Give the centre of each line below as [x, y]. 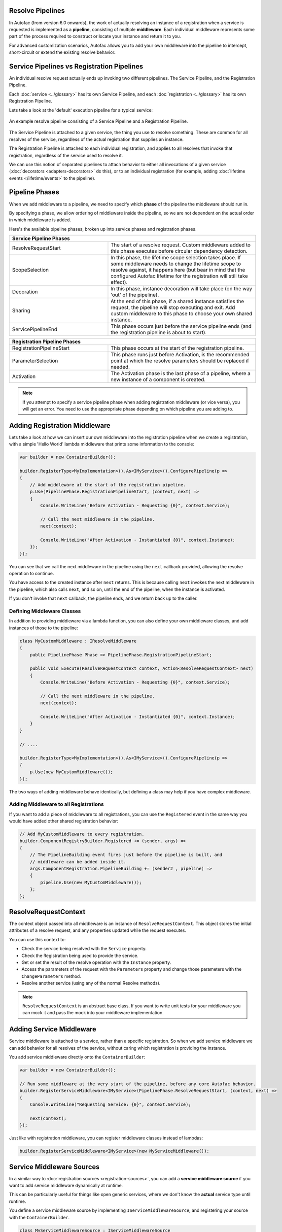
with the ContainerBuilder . [39, 1217]
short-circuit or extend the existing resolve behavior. [62, 52]
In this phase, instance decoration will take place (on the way [181, 289]
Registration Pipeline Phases [46, 342]
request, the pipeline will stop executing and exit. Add [173, 308]
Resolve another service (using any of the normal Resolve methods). [91, 983]
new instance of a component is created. [158, 379]
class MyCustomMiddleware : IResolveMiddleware [78, 641]
